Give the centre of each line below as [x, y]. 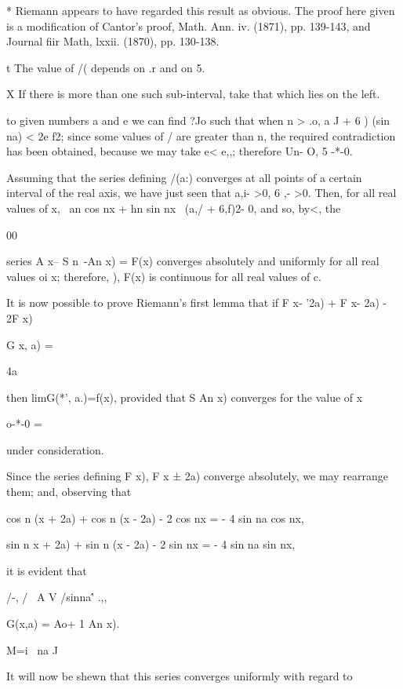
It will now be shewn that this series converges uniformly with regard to [180, 676]
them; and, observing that [69, 492]
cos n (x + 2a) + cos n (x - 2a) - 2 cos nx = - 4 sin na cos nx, [155, 518]
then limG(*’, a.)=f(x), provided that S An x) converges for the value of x [185, 397]
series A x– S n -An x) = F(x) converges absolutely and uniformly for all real [193, 261]
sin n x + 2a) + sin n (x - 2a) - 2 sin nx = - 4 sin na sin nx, [151, 544]
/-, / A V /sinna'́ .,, [57, 597]
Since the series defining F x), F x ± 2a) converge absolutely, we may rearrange [197, 476]
